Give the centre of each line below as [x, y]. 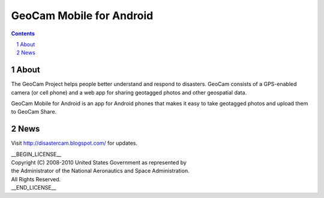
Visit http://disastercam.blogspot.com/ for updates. [74, 143]
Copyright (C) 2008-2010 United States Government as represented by [99, 163]
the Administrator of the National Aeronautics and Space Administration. [100, 171]
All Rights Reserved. [36, 179]
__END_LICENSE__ [34, 188]
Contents [23, 33]
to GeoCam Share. [34, 112]
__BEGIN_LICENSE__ [36, 154]
